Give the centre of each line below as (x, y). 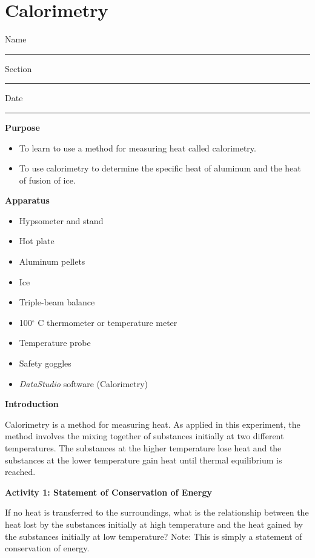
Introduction (32, 404)
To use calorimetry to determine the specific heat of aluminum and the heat (160, 168)
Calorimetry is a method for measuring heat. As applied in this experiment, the (153, 424)
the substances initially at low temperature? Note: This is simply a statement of (154, 536)
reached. (20, 472)
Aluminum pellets (52, 261)
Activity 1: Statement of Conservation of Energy (108, 492)
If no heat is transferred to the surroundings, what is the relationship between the (157, 512)
